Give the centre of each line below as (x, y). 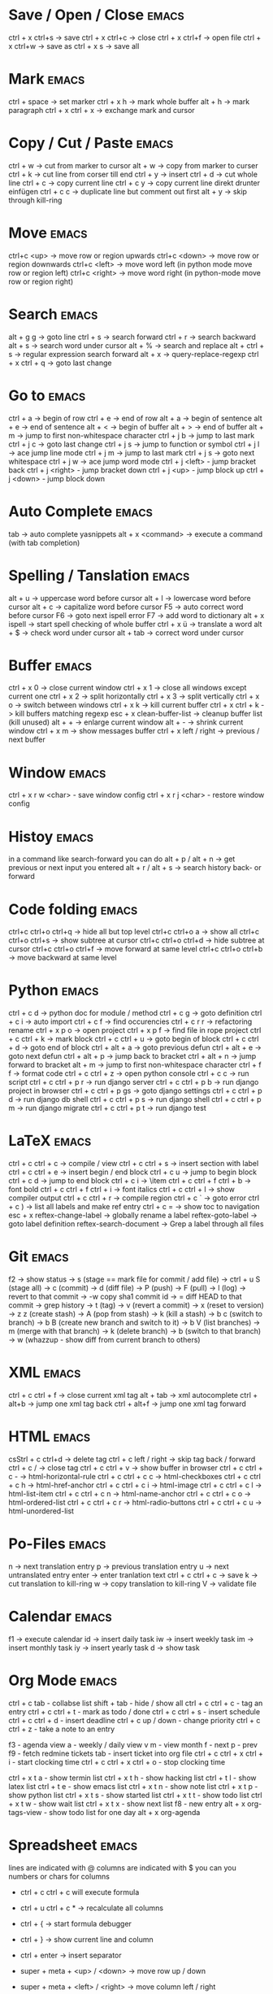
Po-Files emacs (57, 1544)
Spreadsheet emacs (73, 1845)
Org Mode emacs (63, 1680)
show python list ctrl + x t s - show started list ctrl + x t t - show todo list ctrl (135, 1795)
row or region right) (41, 281)
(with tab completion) (44, 542)
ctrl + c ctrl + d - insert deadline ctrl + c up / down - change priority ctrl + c (134, 1720)
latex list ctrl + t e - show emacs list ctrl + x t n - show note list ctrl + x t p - (133, 1786)
